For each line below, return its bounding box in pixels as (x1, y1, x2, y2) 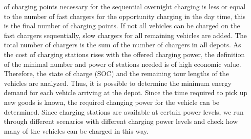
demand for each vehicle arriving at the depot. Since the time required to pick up (4, 87, 248, 98)
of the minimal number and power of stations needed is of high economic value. (4, 59, 241, 69)
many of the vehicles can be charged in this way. (4, 125, 149, 136)
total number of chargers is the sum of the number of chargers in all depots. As (4, 40, 241, 50)
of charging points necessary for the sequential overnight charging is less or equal (4, 1, 246, 11)
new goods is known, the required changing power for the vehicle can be (4, 97, 219, 107)
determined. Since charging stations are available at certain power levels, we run (4, 106, 244, 117)
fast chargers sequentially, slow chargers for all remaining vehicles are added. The (4, 30, 247, 40)
